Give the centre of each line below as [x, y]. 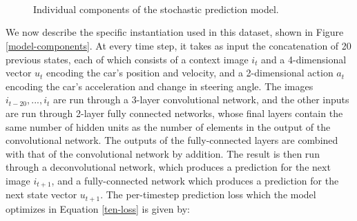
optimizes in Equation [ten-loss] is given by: [98, 208]
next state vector [41, 194]
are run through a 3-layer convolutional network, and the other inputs [201, 99]
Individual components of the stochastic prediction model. [156, 9]
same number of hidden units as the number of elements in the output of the [168, 126]
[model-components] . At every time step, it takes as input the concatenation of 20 [178, 45]
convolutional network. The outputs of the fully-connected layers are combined [172, 140]
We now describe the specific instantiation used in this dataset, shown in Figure [175, 32]
